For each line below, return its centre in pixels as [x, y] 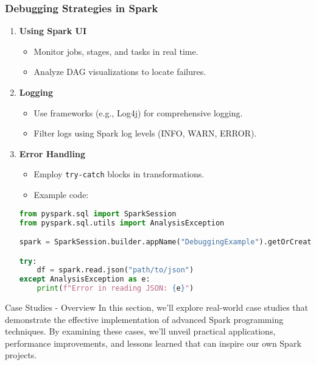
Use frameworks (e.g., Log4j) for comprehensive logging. [138, 112]
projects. [21, 355]
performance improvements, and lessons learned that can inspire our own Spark [153, 343]
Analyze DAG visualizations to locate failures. [120, 72]
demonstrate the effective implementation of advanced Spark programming [144, 319]
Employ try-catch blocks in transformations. [119, 174]
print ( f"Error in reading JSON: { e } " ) [115, 289]
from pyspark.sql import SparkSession [98, 214]
